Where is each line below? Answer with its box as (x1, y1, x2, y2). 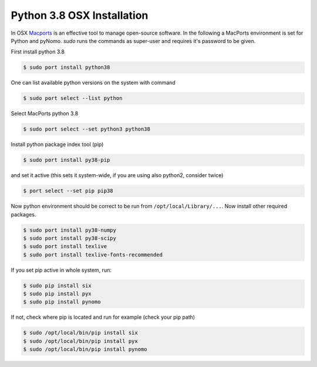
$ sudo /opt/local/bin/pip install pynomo (23, 346, 147, 353)
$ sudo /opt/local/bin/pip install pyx (23, 338, 138, 344)
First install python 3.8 (11, 48, 65, 55)
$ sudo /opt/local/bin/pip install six (23, 329, 138, 336)
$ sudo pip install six (23, 282, 92, 289)
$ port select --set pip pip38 (23, 188, 114, 194)
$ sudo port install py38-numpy (23, 226, 117, 233)
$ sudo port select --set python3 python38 (23, 126, 151, 132)
